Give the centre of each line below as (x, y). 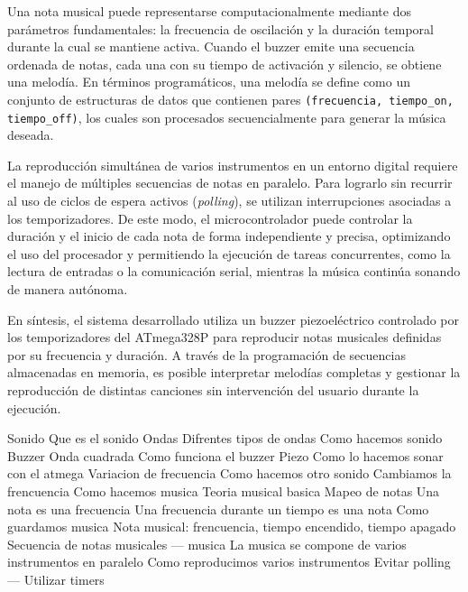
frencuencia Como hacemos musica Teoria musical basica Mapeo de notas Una (224, 490)
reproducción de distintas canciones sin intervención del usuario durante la (213, 390)
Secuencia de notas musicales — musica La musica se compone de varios (207, 544)
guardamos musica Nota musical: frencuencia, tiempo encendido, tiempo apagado (232, 527)
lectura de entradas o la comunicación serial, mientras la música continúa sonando (234, 271)
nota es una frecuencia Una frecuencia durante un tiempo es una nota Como (218, 509)
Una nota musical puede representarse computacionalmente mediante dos (209, 11)
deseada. (31, 135)
